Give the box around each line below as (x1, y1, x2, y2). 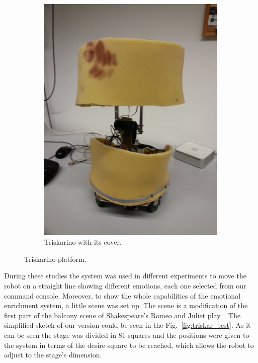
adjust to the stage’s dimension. (4, 349, 102, 360)
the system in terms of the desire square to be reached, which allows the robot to (4, 339, 254, 350)
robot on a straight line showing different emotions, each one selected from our (4, 280, 246, 291)
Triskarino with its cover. (44, 237, 122, 247)
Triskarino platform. (24, 253, 87, 264)
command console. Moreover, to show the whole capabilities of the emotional (4, 290, 241, 301)
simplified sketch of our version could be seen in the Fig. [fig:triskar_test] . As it (4, 320, 251, 330)
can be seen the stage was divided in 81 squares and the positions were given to (4, 330, 249, 340)
